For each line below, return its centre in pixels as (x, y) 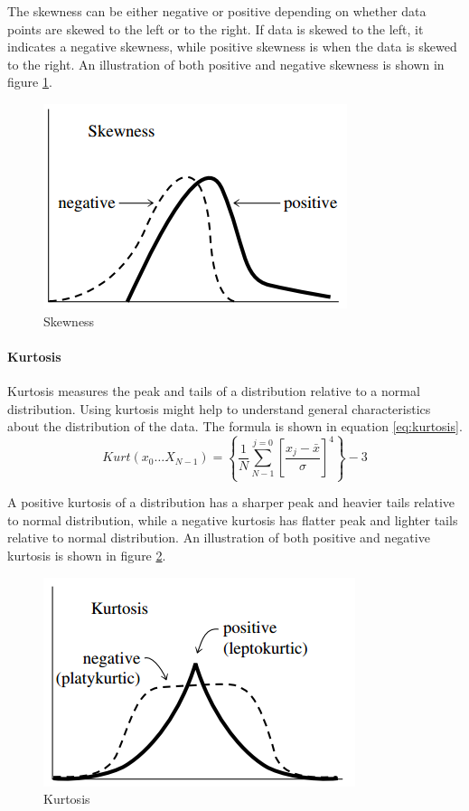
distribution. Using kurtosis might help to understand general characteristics (219, 408)
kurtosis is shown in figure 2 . (87, 556)
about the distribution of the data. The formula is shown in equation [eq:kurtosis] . (235, 426)
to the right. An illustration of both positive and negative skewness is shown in (226, 64)
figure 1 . (30, 82)
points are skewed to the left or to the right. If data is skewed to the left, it (216, 28)
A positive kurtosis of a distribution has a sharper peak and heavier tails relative (231, 502)
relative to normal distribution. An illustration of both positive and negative (219, 538)
